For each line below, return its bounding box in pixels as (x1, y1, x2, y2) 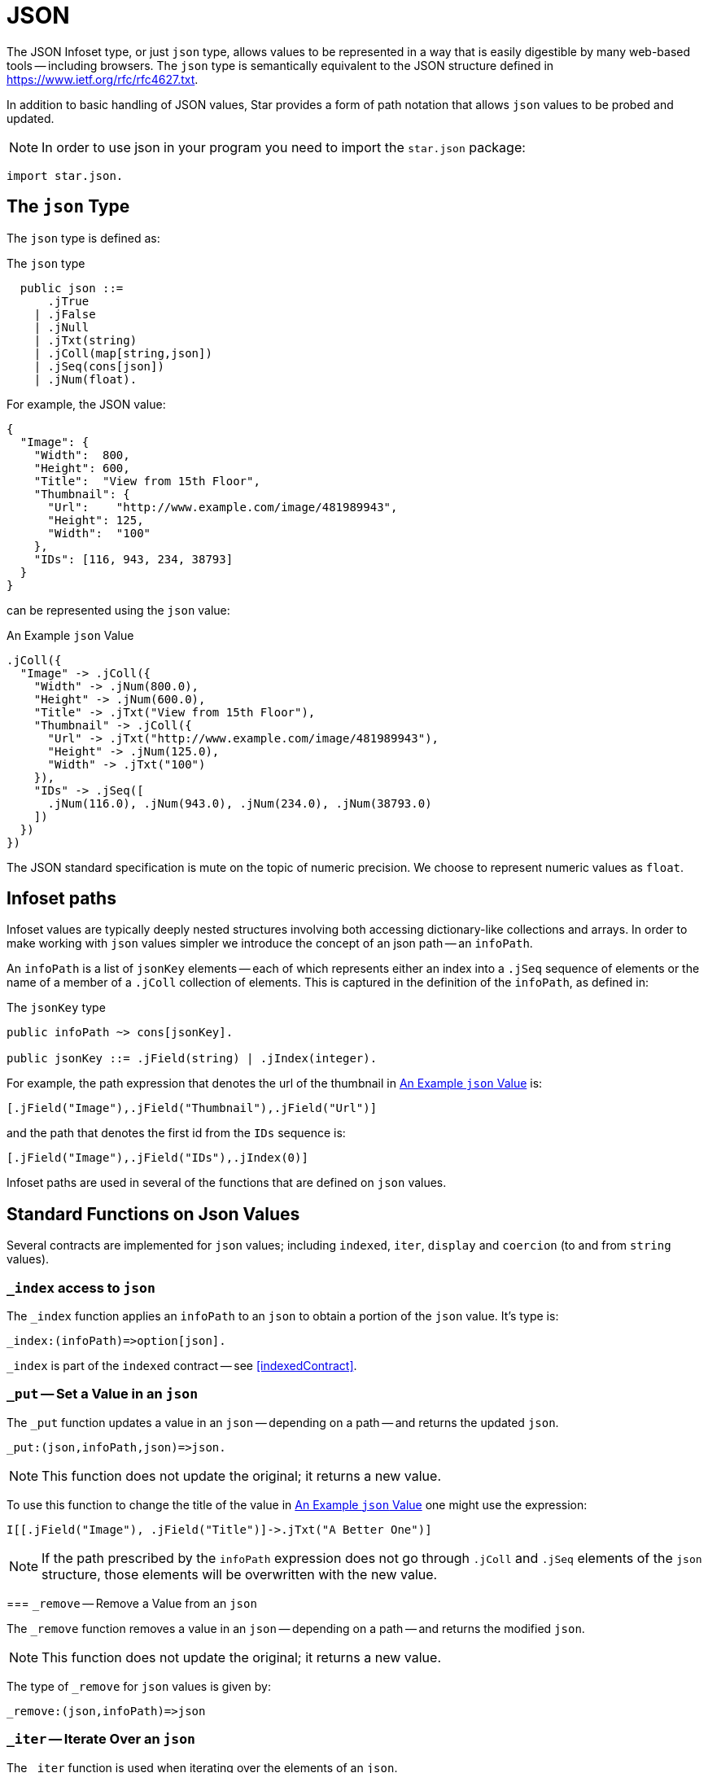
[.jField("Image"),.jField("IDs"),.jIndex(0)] (7, 1151, 308, 1165)
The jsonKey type (7, 1000, 106, 1015)
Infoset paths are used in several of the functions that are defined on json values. (7, 1175, 447, 1190)
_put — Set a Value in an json (7, 1386, 199, 1403)
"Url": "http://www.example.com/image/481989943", (47, 500, 398, 514)
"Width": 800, (33, 448, 130, 462)
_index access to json (7, 1279, 155, 1296)
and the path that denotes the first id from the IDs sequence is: (7, 1126, 346, 1140)
